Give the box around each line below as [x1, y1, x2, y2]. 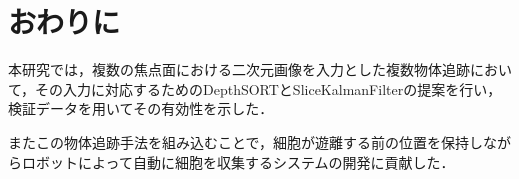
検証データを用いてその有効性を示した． [8, 98, 274, 119]
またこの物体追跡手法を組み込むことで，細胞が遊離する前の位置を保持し [8, 131, 484, 152]
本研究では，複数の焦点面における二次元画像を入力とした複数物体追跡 [8, 59, 470, 80]
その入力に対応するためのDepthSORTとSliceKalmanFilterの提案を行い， [35, 78, 502, 99]
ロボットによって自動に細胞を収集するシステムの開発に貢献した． [21, 151, 455, 172]
